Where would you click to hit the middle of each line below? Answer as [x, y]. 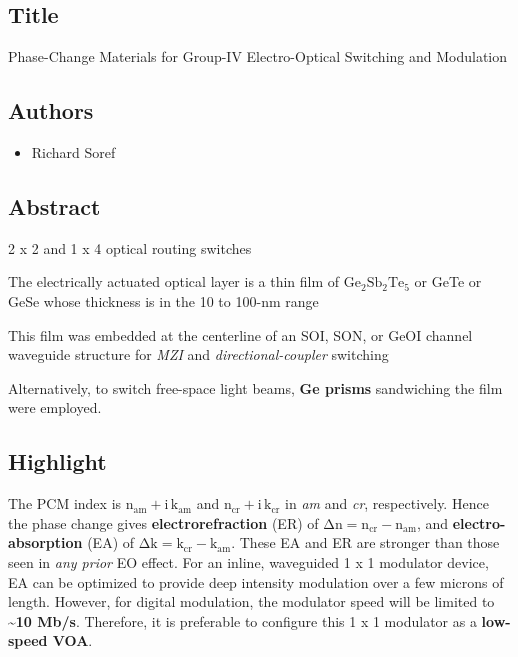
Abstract [54, 205]
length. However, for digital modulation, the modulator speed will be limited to [251, 601]
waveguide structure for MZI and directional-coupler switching [198, 354]
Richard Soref [73, 152]
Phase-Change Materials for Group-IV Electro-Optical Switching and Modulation [258, 56]
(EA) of [111, 542]
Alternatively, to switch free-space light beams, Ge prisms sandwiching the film [255, 387]
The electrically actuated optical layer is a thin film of [174, 281]
